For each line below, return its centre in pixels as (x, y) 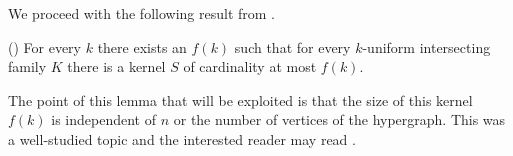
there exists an (142, 46)
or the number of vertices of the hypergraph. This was (339, 119)
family (27, 66)
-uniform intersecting (426, 46)
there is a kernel (116, 66)
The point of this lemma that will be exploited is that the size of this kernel (240, 99)
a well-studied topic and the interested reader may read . (182, 138)
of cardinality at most (250, 66)
